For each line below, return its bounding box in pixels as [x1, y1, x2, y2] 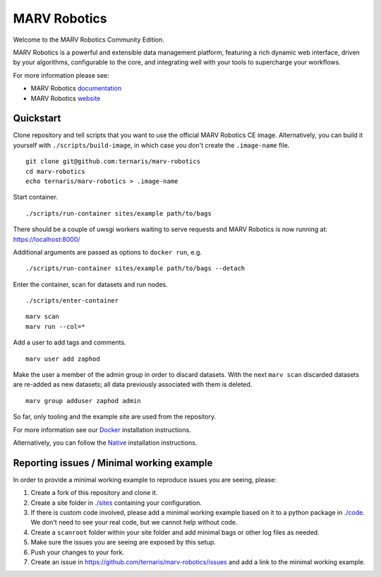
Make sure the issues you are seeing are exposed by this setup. [30, 538, 216, 547]
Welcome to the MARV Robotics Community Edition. [13, 35, 165, 44]
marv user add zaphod [25, 354, 100, 363]
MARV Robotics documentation [30, 84, 122, 93]
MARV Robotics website [30, 94, 101, 103]
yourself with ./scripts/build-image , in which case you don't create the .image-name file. [13, 141, 290, 149]
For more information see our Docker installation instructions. [13, 425, 191, 434]
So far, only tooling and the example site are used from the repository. [13, 412, 217, 421]
